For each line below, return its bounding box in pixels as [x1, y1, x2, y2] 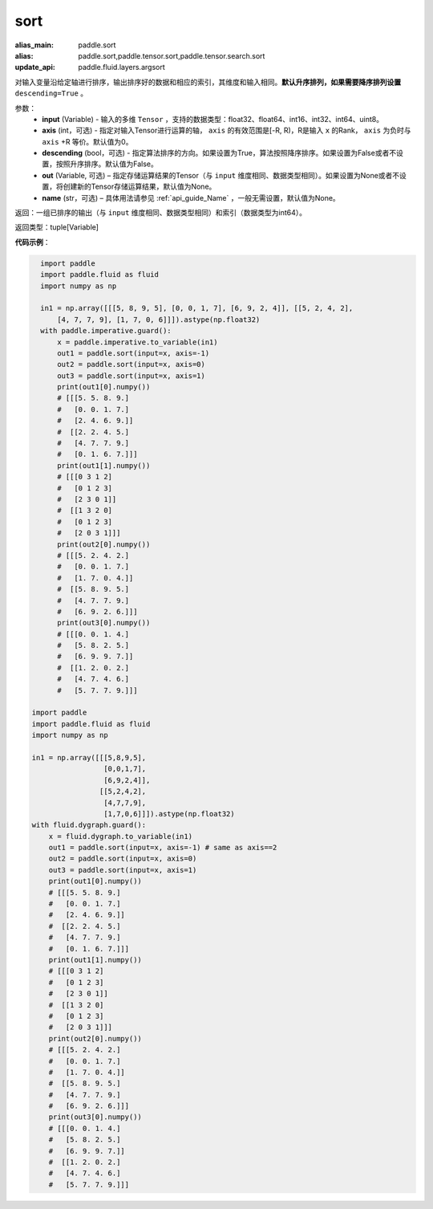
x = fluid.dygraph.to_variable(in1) [48, 832, 192, 841]
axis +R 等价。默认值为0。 [42, 136, 133, 146]
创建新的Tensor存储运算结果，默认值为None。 [63, 181, 216, 192]
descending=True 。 [14, 88, 88, 98]
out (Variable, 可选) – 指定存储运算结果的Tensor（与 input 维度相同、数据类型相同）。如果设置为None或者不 [42, 170, 400, 180]
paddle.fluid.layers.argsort [78, 63, 165, 72]
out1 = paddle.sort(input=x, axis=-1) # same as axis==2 [48, 843, 277, 853]
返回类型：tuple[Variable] [14, 222, 99, 232]
